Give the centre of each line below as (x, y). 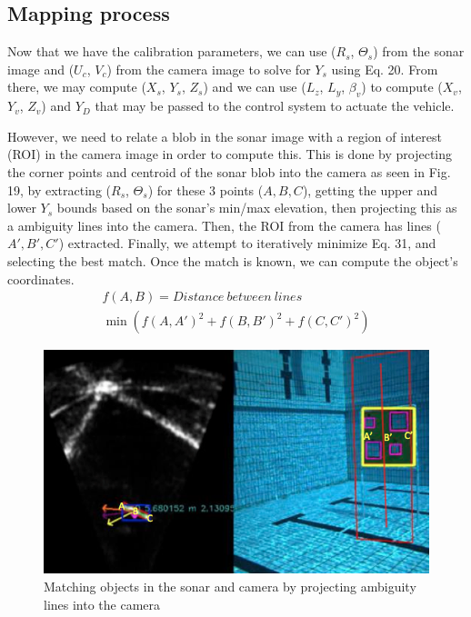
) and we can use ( (255, 87)
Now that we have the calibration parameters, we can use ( (172, 51)
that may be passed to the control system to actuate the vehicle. (275, 106)
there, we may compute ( (77, 87)
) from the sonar (419, 51)
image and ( (41, 69)
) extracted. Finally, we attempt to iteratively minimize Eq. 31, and (247, 243)
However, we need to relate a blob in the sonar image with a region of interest (225, 136)
